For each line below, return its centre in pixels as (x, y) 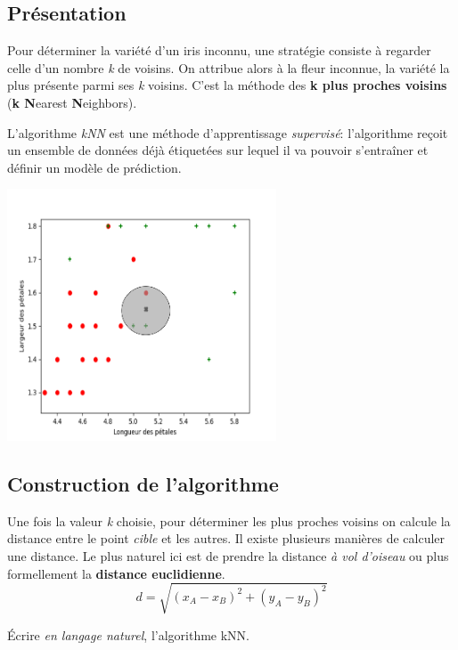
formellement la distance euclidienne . (116, 573)
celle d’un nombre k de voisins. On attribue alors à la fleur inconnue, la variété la (229, 67)
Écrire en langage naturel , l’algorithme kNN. (128, 634)
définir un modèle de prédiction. (94, 167)
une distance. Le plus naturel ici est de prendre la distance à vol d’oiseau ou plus (228, 555)
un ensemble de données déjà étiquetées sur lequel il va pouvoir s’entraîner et (218, 150)
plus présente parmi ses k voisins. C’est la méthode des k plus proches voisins (227, 85)
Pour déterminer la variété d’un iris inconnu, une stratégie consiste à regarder (219, 50)
